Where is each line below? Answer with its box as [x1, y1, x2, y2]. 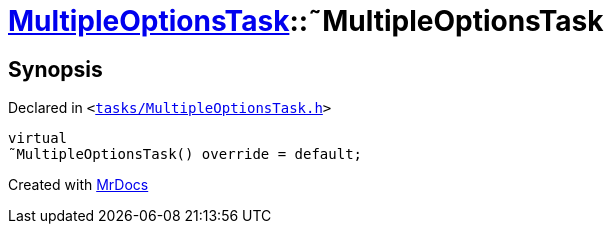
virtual [8, 130, 68, 147]
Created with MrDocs [8, 176, 149, 194]
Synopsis [8, 56, 103, 82]
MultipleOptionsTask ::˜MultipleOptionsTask [8, 4, 604, 38]
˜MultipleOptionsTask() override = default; [8, 146, 363, 163]
